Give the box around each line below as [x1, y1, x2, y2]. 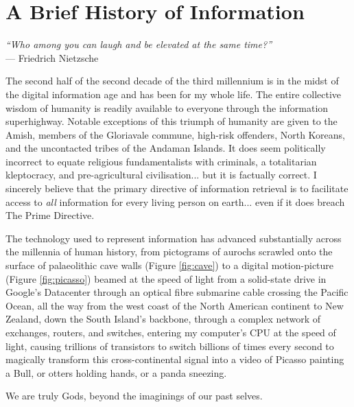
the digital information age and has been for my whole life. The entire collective [5, 86, 342, 101]
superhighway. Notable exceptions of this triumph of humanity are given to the [5, 114, 338, 128]
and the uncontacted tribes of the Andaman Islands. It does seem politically [5, 141, 326, 155]
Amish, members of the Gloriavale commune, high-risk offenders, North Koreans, [5, 127, 345, 141]
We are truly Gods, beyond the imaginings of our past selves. [5, 388, 263, 403]
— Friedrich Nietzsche [5, 50, 99, 65]
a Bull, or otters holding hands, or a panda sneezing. [5, 365, 227, 380]
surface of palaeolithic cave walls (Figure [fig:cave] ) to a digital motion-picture [5, 258, 334, 272]
